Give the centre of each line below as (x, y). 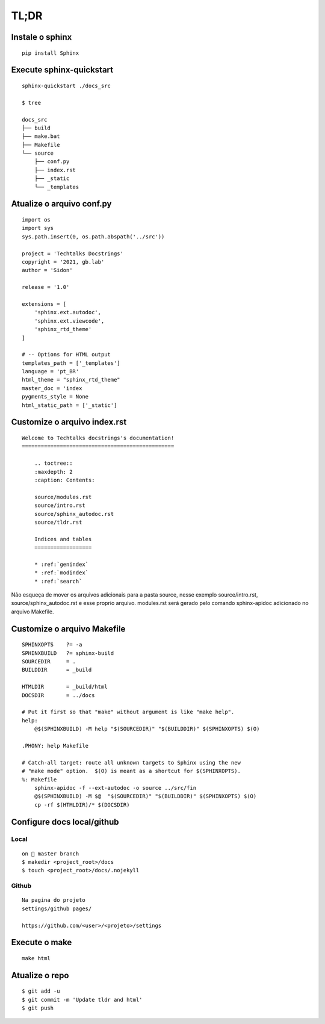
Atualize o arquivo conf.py (61, 204)
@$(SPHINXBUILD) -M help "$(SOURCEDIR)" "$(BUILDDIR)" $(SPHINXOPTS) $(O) (147, 729)
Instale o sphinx (42, 37)
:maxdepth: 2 (53, 472)
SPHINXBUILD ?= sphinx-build (68, 653)
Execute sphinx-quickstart (62, 70)
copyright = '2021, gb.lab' (63, 262)
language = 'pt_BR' (51, 371)
